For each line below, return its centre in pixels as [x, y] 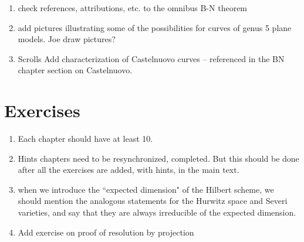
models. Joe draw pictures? [67, 39]
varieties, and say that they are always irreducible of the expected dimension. [157, 212]
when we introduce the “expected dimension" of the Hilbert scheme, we [146, 189]
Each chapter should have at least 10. [85, 139]
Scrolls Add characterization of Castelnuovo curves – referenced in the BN [151, 58]
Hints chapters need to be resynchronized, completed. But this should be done [158, 158]
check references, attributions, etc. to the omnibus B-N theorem [133, 8]
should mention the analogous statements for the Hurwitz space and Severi [153, 201]
